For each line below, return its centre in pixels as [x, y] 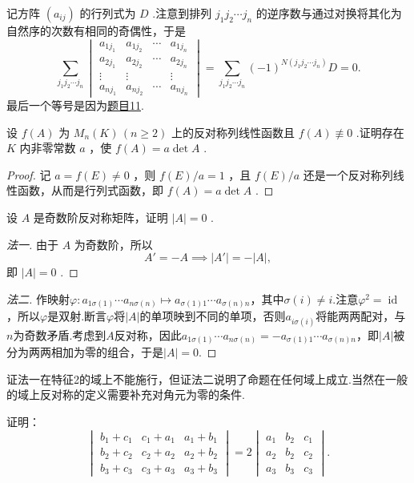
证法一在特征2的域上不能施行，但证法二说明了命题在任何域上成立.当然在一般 [207, 378]
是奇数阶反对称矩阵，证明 [100, 217]
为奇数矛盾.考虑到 [60, 334]
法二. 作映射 [38, 298]
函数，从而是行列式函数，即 [90, 190]
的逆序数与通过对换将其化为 [329, 13]
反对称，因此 [148, 334]
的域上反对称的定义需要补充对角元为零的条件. [126, 394]
